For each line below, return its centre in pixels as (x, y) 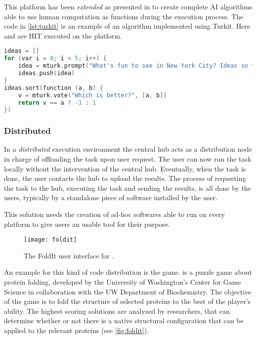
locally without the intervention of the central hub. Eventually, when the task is (125, 168)
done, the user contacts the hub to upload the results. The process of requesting (125, 178)
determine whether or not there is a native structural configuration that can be (124, 320)
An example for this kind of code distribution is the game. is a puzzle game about (128, 272)
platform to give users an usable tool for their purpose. (87, 224)
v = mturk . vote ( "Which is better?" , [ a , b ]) (92, 95)
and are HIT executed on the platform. (63, 35)
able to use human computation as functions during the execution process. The (124, 16)
